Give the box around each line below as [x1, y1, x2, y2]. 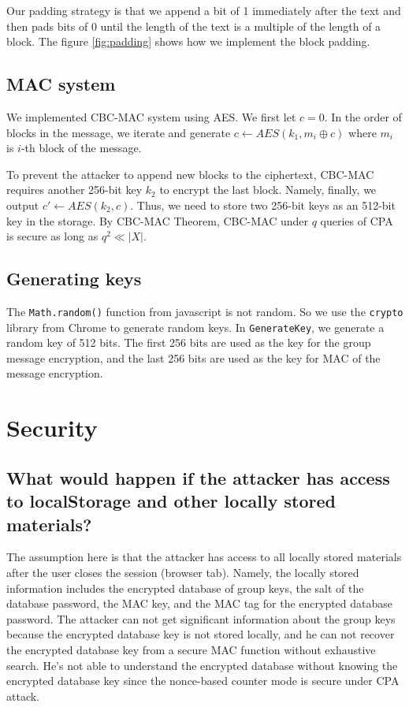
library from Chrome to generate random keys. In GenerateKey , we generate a [6, 318, 385, 335]
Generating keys [6, 266, 142, 291]
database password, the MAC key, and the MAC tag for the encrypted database [6, 595, 393, 612]
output [6, 196, 39, 213]
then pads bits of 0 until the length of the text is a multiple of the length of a [6, 17, 381, 34]
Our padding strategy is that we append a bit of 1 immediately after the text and [6, 2, 401, 18]
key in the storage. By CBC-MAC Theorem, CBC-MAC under [6, 212, 308, 229]
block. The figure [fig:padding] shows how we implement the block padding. [6, 33, 370, 50]
